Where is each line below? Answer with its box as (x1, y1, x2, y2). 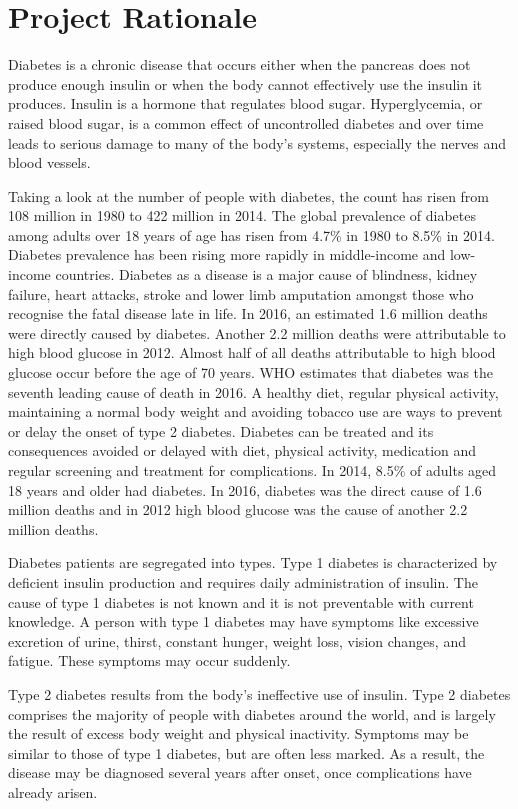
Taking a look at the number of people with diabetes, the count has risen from (8, 185, 490, 206)
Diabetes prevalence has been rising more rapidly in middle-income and (8, 244, 446, 265)
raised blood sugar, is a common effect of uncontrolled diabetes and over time (8, 112, 484, 133)
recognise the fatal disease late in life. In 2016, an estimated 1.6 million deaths (8, 303, 488, 324)
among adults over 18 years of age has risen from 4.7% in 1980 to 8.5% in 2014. (8, 224, 495, 245)
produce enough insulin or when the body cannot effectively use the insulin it (8, 73, 483, 94)
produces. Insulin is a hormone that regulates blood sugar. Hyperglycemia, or (8, 93, 483, 114)
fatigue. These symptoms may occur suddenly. (8, 650, 291, 671)
